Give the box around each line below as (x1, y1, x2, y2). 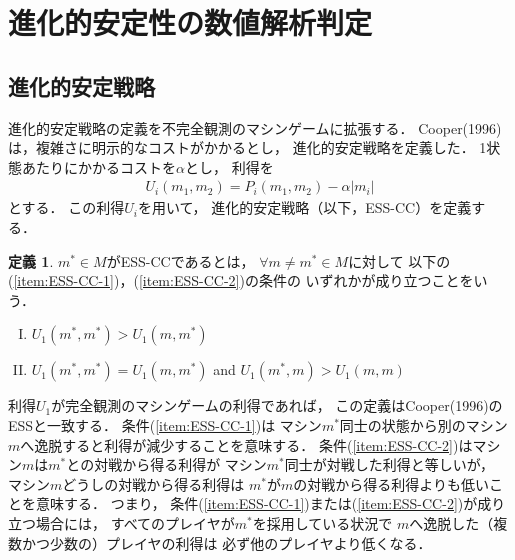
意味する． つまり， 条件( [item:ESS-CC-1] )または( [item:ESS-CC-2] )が (35, 493, 478, 514)
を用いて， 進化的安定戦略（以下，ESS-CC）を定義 (137, 197, 472, 218)
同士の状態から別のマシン (339, 414, 508, 435)
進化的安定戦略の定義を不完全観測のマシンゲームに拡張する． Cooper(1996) (8, 117, 502, 138)
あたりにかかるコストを (21, 156, 176, 177)
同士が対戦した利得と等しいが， (284, 454, 494, 475)
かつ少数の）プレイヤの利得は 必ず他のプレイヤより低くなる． (21, 532, 432, 553)
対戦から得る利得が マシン (94, 454, 267, 475)
